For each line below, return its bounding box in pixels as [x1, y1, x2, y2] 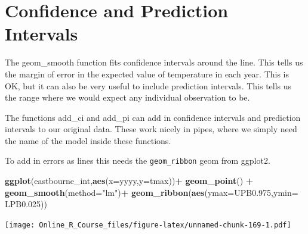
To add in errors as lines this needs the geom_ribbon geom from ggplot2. [5, 154, 270, 167]
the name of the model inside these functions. [5, 134, 171, 146]
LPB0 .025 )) [5, 198, 48, 210]
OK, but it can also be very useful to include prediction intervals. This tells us [5, 79, 292, 92]
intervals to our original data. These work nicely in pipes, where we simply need [5, 123, 297, 135]
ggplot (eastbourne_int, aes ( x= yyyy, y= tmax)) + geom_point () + [5, 174, 254, 187]
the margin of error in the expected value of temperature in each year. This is [5, 67, 289, 80]
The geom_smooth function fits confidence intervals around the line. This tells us [5, 56, 303, 68]
